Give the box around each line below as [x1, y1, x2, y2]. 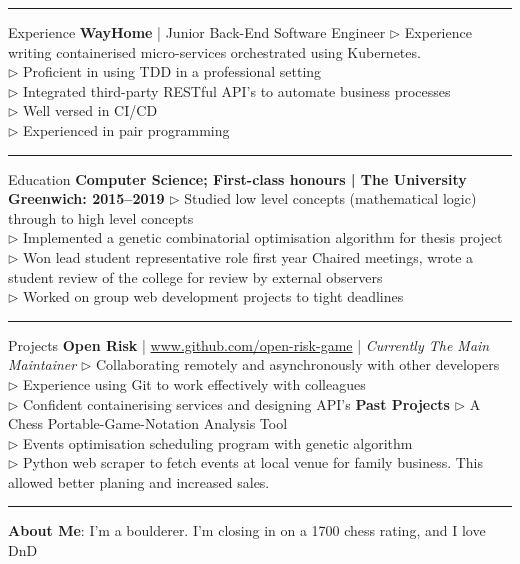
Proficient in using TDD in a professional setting [23, 61, 322, 82]
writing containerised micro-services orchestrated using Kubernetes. [8, 41, 421, 62]
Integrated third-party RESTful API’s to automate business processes [23, 80, 451, 101]
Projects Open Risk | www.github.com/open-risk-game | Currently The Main [8, 334, 490, 355]
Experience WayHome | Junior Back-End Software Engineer [8, 22, 386, 42]
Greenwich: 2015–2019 [8, 188, 165, 209]
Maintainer [8, 354, 77, 375]
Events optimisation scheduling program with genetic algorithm [23, 432, 413, 453]
